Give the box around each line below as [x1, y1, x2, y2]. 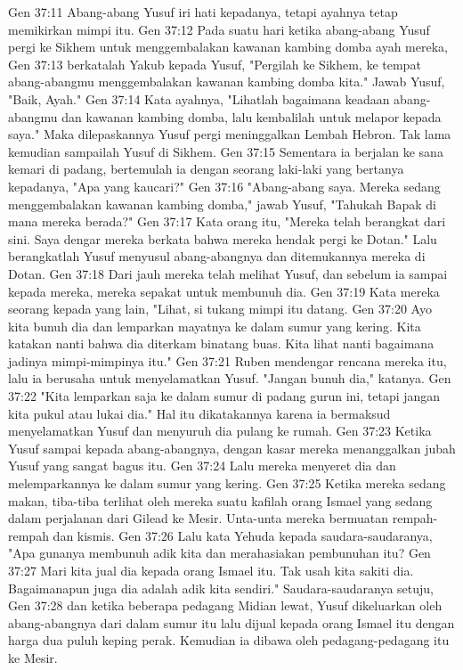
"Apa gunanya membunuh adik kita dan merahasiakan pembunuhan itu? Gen [8, 543, 431, 562]
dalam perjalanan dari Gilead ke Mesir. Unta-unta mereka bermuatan [8, 509, 389, 527]
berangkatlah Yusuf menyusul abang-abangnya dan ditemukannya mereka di [8, 247, 426, 266]
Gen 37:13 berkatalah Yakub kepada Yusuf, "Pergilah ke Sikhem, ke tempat [8, 54, 421, 73]
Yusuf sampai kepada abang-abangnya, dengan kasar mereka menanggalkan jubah [8, 438, 456, 457]
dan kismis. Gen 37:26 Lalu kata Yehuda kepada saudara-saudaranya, [53, 526, 433, 544]
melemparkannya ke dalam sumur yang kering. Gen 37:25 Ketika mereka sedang [8, 474, 446, 493]
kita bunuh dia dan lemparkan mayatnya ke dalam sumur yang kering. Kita [8, 316, 421, 335]
